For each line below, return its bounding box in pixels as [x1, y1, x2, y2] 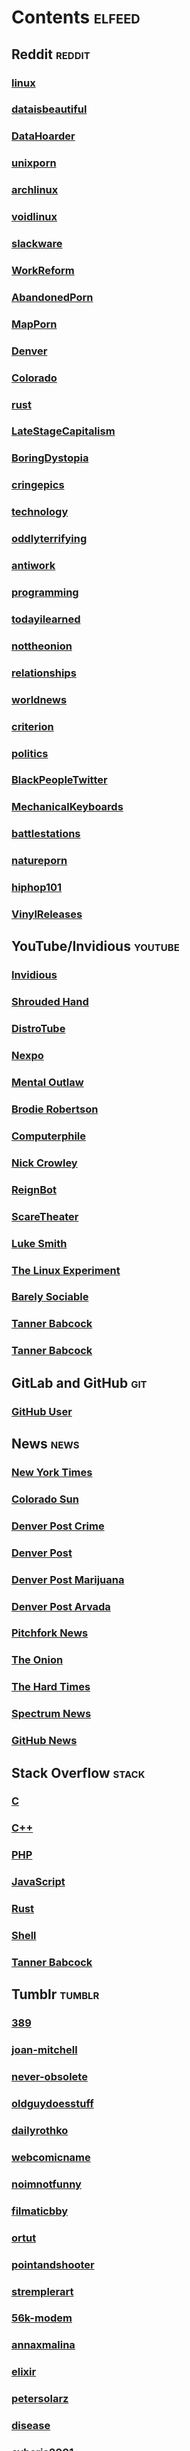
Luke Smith [11, 1236, 68, 1250]
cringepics [11, 478, 65, 492]
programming [11, 586, 79, 600]
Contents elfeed [11, 6, 141, 29]
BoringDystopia [11, 451, 89, 465]
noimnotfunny [11, 2177, 82, 2191]
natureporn [11, 854, 68, 868]
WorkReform [11, 263, 75, 277]
